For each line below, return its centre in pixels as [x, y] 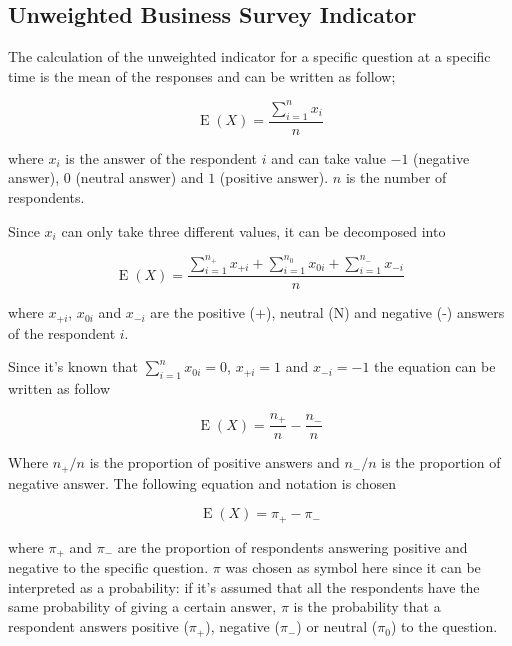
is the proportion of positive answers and [214, 462]
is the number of [396, 177]
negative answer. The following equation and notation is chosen [202, 482]
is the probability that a [367, 606]
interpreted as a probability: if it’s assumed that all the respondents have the [244, 586]
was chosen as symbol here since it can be [353, 567]
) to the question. [444, 626]
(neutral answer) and [139, 177]
